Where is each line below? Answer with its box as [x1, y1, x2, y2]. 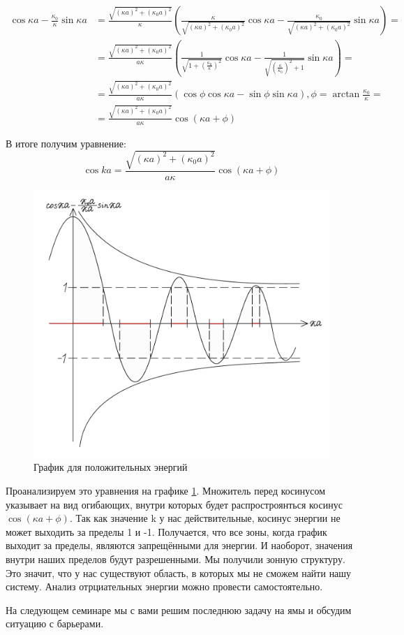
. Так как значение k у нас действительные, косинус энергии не [69, 511, 341, 525]
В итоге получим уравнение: [6, 136, 126, 150]
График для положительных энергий [33, 460, 188, 474]
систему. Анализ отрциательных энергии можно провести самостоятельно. [6, 579, 323, 594]
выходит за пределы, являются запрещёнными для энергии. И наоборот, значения [6, 538, 353, 553]
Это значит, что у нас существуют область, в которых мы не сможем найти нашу [6, 565, 352, 580]
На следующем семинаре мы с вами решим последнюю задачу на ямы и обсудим [6, 602, 352, 617]
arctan [332, 89, 360, 100]
